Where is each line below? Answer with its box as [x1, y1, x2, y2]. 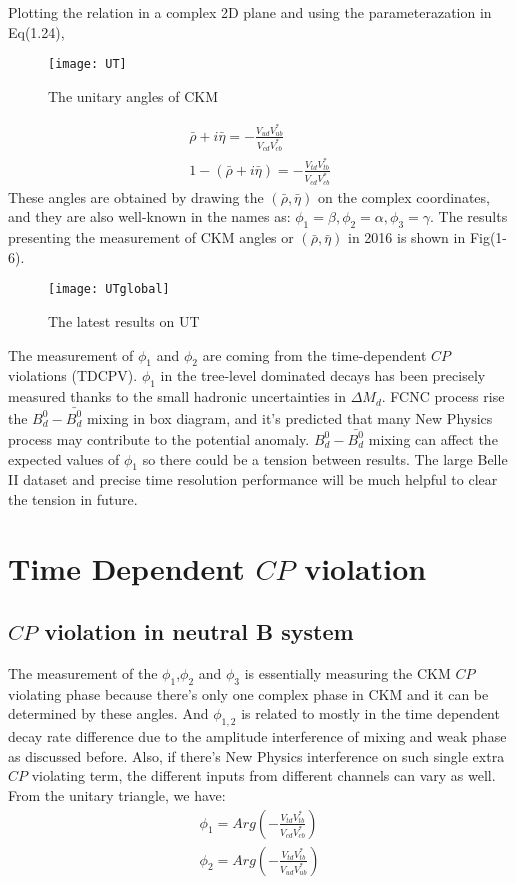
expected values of [8, 448, 120, 469]
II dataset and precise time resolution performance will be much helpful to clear [8, 469, 498, 490]
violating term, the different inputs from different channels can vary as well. [31, 765, 496, 786]
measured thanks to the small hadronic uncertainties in [8, 386, 346, 407]
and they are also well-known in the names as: [8, 206, 291, 227]
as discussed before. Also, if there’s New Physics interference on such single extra [8, 745, 505, 766]
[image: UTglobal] [48, 282, 170, 297]
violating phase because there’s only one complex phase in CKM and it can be [8, 683, 489, 704]
